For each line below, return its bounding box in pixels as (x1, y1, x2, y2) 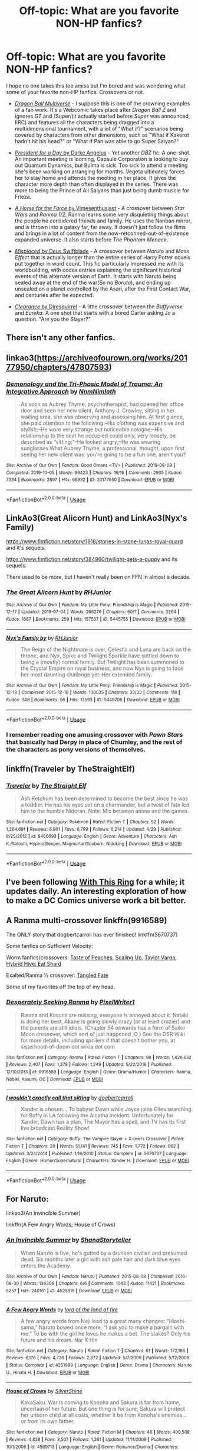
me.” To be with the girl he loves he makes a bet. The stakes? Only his (20, 1330, 190, 1337)
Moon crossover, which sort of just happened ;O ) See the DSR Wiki (20, 1030, 185, 1037)
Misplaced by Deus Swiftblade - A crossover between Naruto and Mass (14, 247, 190, 254)
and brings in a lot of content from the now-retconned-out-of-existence (14, 230, 189, 237)
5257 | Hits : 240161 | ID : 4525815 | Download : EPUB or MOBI (6, 1288, 132, 1294)
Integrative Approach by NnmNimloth (6, 387, 116, 395)
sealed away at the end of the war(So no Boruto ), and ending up (14, 279, 171, 286)
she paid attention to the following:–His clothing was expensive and (20, 420, 184, 427)
